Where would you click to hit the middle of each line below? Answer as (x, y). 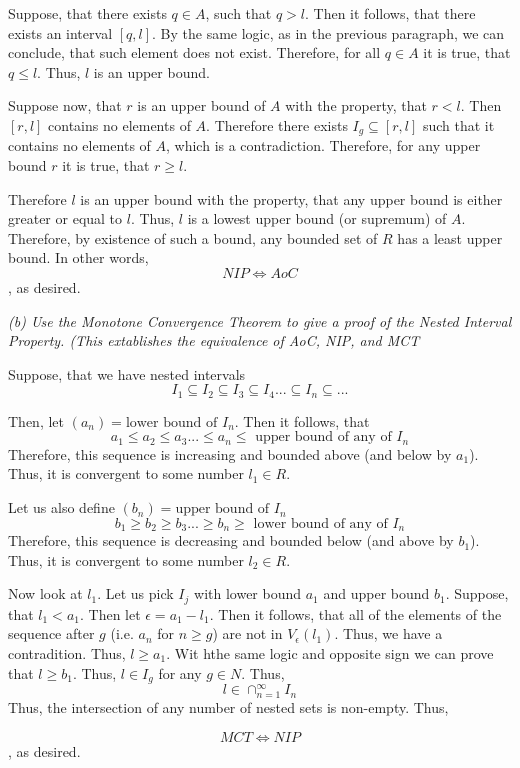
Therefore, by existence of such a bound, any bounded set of (193, 237)
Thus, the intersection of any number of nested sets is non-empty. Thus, (228, 707)
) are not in (247, 633)
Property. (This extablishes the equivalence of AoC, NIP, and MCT (214, 340)
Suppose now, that (65, 105)
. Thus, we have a (388, 633)
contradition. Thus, (67, 652)
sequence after (51, 633)
